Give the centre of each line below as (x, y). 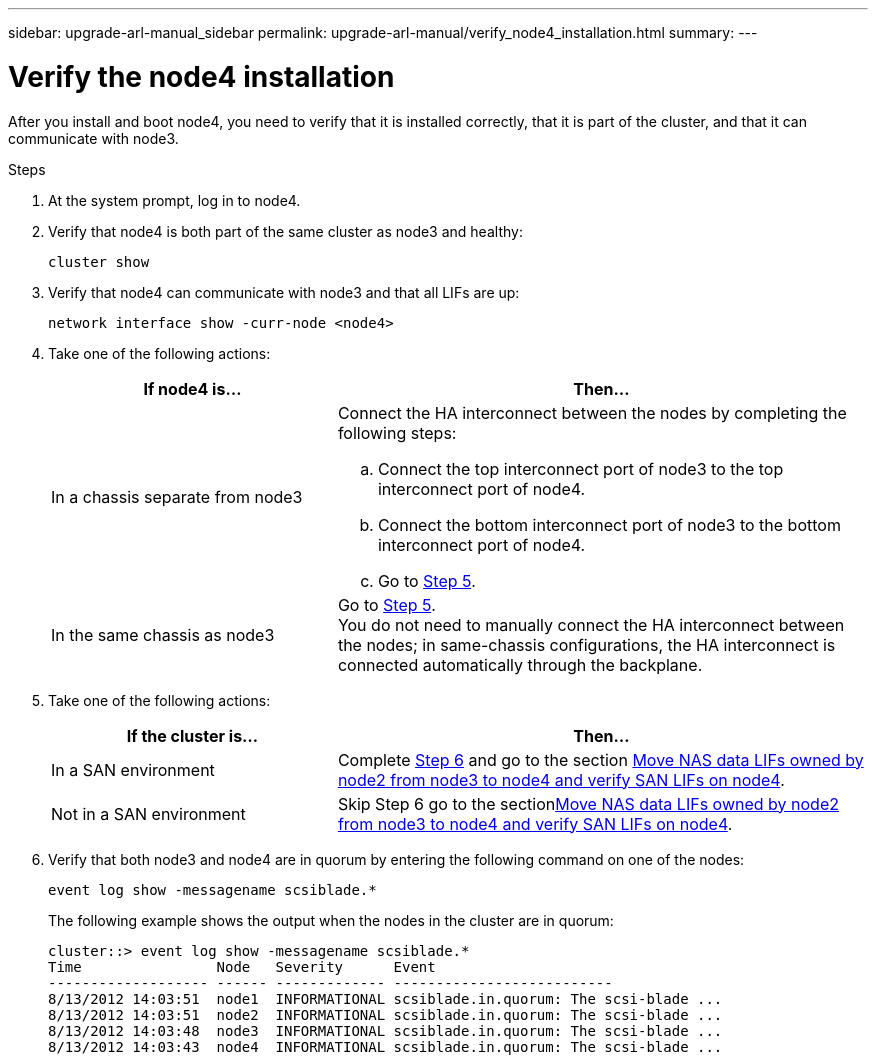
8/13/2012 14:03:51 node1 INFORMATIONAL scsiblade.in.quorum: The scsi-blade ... (385, 998)
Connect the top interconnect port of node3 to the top (580, 468)
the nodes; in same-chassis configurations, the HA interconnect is (586, 644)
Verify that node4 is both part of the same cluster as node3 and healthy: (285, 231)
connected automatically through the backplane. (520, 664)
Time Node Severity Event (242, 966)
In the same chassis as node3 (163, 634)
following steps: (397, 432)
